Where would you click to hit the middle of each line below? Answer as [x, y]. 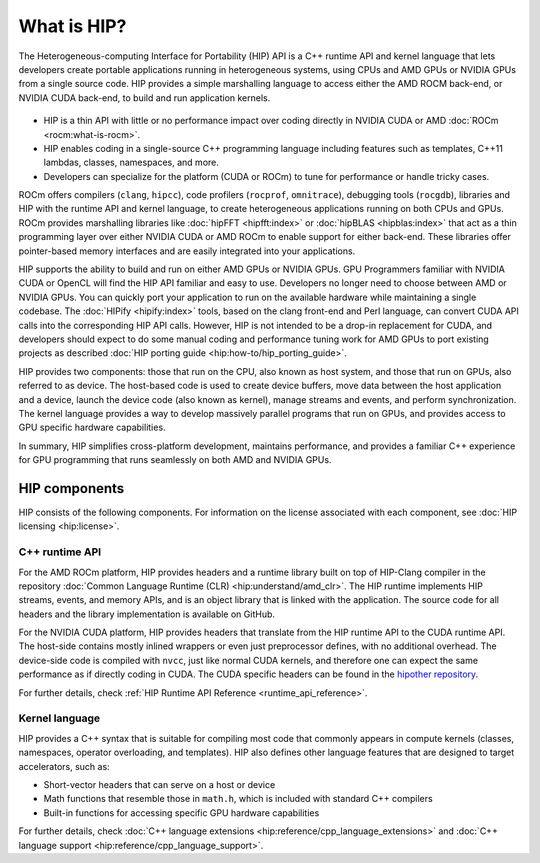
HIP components [71, 488]
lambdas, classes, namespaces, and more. [131, 162]
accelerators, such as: [64, 766]
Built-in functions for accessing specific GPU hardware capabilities [181, 812]
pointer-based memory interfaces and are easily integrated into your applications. [187, 251]
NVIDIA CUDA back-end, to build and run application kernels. [144, 97]
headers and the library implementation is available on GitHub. [146, 614]
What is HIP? [72, 26]
